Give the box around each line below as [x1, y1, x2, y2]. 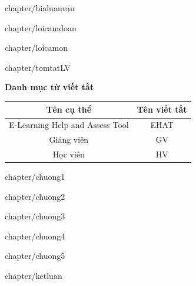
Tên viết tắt [137, 103, 187, 116]
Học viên [52, 148, 85, 160]
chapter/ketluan [5, 269, 62, 282]
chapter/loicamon [5, 41, 68, 54]
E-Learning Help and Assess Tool [9, 119, 129, 131]
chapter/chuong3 [5, 210, 65, 222]
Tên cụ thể [46, 103, 92, 116]
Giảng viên [49, 133, 89, 146]
